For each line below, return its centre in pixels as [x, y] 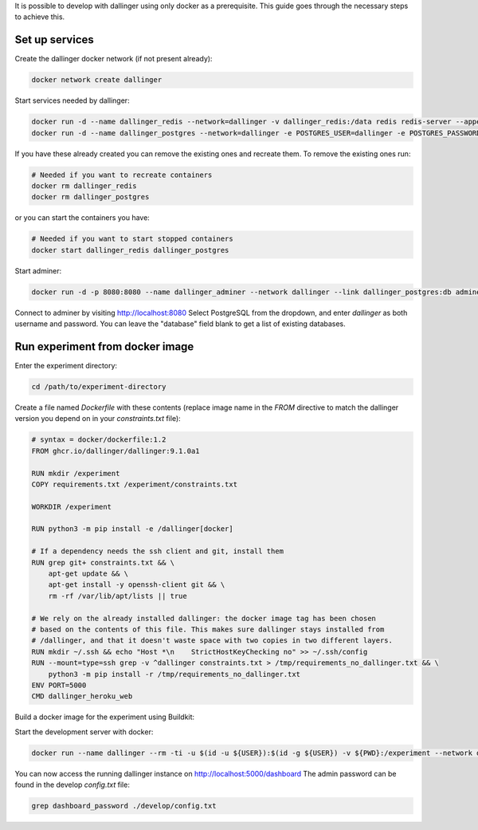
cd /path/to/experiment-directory [99, 386]
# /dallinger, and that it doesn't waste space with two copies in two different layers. [212, 641]
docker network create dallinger [97, 80]
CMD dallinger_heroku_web [82, 696]
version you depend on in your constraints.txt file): [98, 419]
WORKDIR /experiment [71, 507]
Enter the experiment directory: [66, 366]
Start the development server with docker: [84, 732]
